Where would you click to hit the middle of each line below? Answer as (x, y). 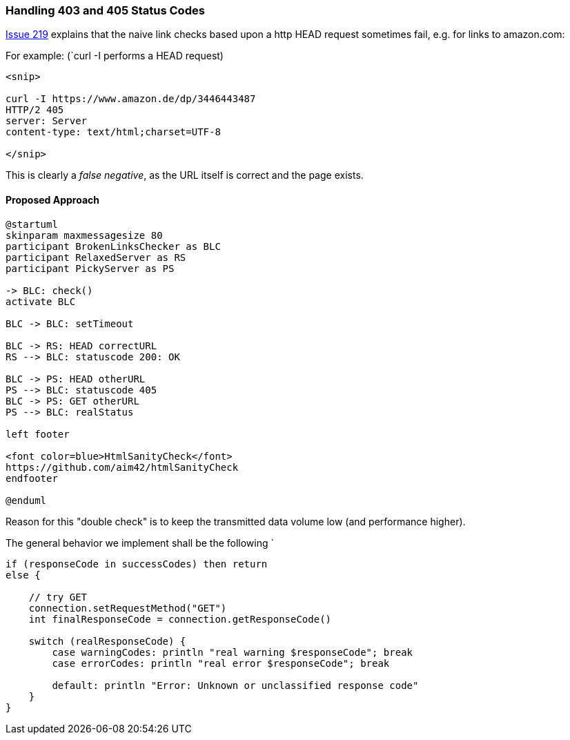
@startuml (32, 224)
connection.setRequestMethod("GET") (128, 608)
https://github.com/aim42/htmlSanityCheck (122, 467)
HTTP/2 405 (35, 110)
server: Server (47, 121)
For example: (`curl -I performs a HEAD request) (115, 56)
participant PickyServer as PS (90, 268)
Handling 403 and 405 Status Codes (105, 10)
